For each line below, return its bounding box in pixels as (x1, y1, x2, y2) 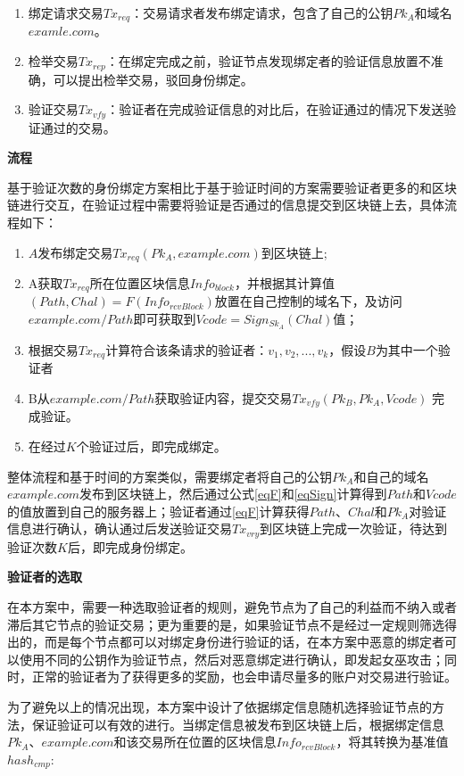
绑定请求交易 (28, 4, 104, 21)
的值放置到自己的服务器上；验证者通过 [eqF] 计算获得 (7, 501, 310, 520)
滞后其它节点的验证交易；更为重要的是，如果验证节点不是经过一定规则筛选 (7, 615, 444, 633)
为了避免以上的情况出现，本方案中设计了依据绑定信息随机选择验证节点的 (7, 697, 432, 715)
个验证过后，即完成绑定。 (76, 436, 227, 455)
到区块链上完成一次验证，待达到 (259, 519, 447, 538)
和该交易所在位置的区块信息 (113, 732, 277, 751)
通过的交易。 (40, 118, 116, 136)
